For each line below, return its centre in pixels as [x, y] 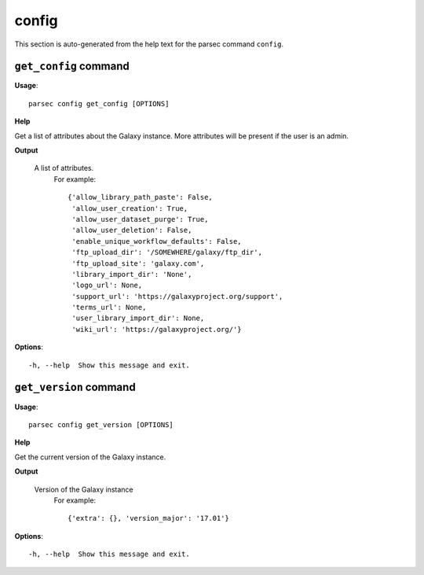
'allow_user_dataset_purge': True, [140, 219]
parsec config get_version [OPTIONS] [101, 424]
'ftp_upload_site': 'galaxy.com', [138, 263]
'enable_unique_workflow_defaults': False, [157, 241]
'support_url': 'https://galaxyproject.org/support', [177, 296]
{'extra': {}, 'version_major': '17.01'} [148, 518]
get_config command [72, 66]
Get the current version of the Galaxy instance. [90, 457]
